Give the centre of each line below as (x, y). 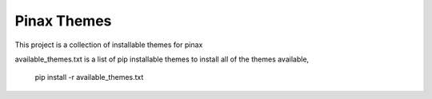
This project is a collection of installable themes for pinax (109, 45)
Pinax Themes (63, 21)
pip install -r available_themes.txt (89, 77)
